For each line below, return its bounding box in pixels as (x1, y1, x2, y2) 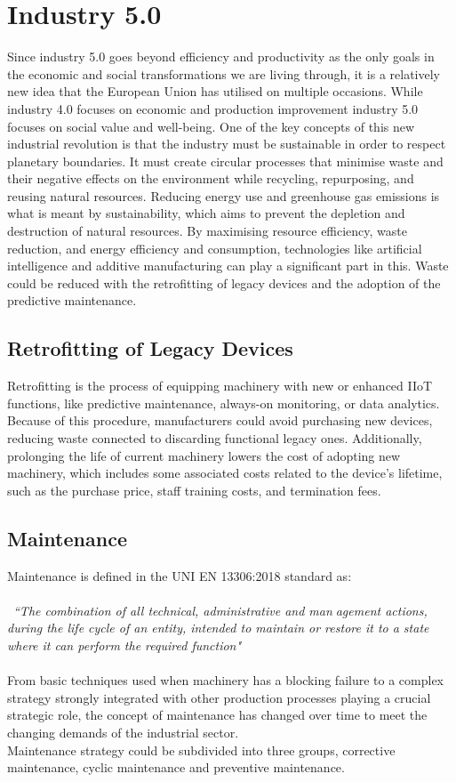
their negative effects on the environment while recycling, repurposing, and (7, 169, 414, 188)
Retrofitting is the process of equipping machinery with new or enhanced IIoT (7, 376, 433, 395)
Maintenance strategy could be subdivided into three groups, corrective (7, 740, 396, 759)
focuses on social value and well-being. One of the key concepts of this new (7, 117, 415, 135)
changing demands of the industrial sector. (7, 722, 239, 741)
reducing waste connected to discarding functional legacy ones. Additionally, (7, 429, 422, 447)
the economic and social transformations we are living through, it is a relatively (7, 64, 441, 83)
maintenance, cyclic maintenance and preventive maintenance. (7, 758, 345, 777)
